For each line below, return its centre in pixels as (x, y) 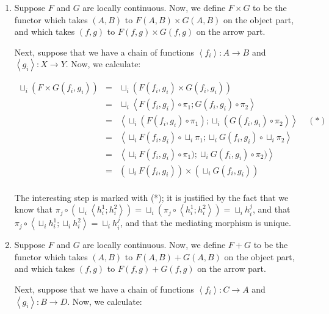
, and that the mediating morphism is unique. (205, 223)
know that (34, 209)
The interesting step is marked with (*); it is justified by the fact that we (151, 197)
